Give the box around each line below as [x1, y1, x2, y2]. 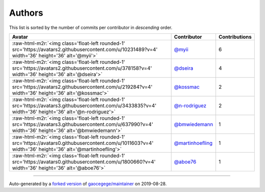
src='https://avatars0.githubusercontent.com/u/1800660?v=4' [12, 158, 156, 165]
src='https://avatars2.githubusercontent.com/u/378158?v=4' [12, 64, 152, 71]
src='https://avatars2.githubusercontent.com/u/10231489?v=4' [12, 46, 158, 53]
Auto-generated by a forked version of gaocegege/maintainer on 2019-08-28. [9, 181, 167, 187]
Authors [9, 7, 44, 18]
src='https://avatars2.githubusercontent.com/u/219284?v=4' [12, 83, 153, 90]
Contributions [218, 33, 252, 40]
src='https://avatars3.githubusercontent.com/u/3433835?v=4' [12, 102, 157, 109]
